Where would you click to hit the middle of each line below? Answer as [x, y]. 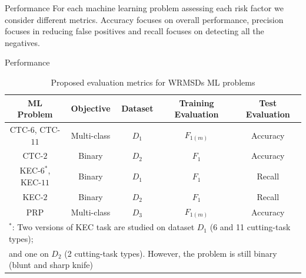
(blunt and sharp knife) [51, 265]
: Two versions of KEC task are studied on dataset [103, 227]
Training [197, 102]
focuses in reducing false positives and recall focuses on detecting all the [134, 31]
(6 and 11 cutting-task [250, 227]
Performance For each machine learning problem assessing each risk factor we [144, 8]
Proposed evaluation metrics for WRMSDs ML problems [153, 82]
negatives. [22, 42]
